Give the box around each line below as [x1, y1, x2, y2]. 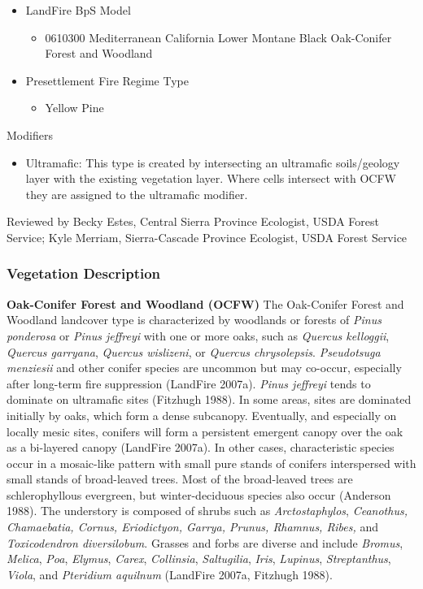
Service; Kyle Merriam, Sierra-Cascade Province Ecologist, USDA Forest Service [7, 228, 408, 245]
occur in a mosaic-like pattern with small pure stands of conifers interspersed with [7, 454, 416, 471]
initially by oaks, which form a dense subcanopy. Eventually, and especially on [7, 406, 397, 423]
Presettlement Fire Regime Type [25, 71, 189, 89]
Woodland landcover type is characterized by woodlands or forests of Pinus [7, 311, 382, 328]
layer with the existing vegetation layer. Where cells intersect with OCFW [25, 170, 396, 187]
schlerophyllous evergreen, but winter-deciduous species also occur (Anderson [7, 486, 391, 503]
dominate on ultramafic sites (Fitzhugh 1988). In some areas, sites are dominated [7, 391, 412, 408]
